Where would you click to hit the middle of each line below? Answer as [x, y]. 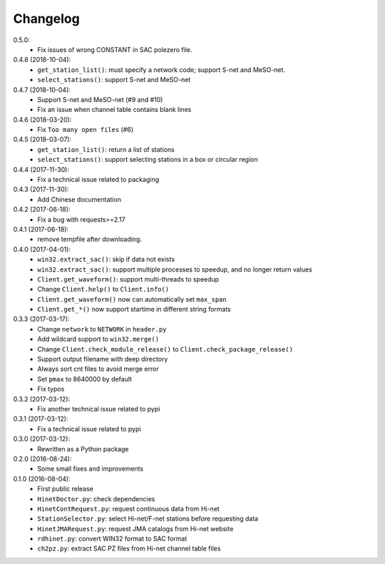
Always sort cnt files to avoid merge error [98, 369]
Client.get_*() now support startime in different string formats [134, 309]
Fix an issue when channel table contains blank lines [114, 110]
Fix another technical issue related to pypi [99, 409]
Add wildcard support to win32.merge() [98, 339]
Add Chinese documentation [79, 199]
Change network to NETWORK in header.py [102, 329]
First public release [66, 489]
